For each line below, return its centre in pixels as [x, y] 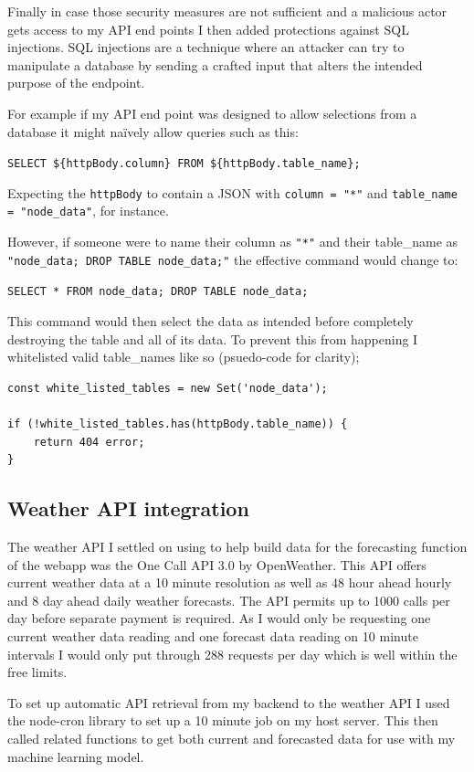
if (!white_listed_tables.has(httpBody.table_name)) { [178, 424]
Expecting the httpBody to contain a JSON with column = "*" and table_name [232, 192]
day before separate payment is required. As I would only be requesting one [219, 618]
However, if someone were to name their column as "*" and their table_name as [233, 242]
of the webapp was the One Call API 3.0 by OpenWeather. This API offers [217, 564]
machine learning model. [76, 756]
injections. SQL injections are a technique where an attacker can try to [206, 47]
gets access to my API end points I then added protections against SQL [208, 29]
